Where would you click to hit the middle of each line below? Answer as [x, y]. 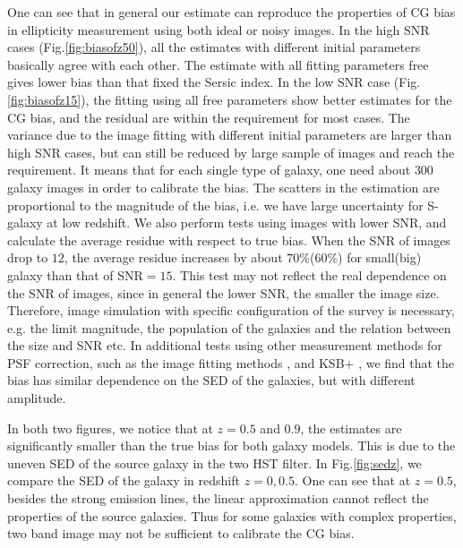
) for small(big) [380, 257]
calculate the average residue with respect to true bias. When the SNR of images [229, 240]
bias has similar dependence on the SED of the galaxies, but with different [211, 380]
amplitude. [37, 398]
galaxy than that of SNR [75, 274]
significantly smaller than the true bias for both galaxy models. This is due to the [231, 445]
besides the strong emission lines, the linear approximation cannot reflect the [218, 498]
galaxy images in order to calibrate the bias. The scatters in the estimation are [223, 187]
